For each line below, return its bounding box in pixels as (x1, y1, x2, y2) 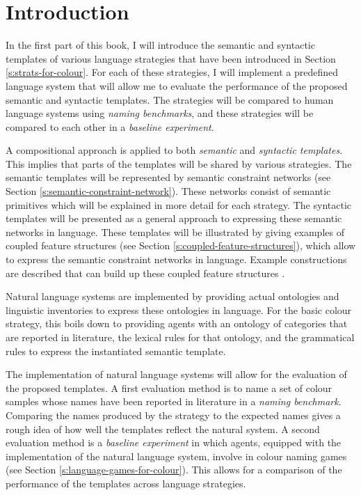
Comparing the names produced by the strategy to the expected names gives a (6, 407, 341, 422)
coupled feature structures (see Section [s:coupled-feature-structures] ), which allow (6, 238, 356, 253)
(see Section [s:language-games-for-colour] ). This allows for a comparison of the (6, 462, 342, 477)
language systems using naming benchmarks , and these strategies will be (6, 106, 314, 120)
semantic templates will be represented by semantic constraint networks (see (6, 170, 331, 184)
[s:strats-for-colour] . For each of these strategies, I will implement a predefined (6, 65, 339, 79)
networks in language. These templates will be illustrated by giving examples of (6, 224, 344, 239)
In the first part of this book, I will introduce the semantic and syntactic (6, 38, 315, 52)
